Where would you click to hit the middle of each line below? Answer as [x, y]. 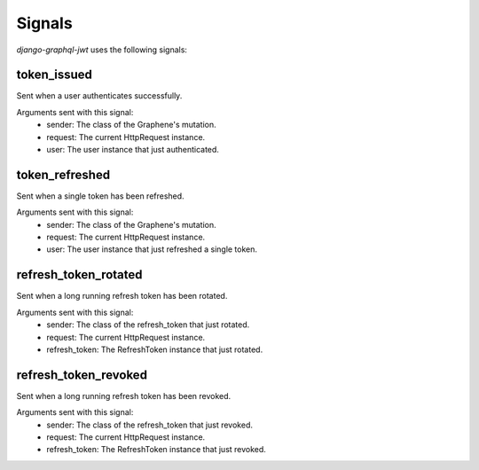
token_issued [55, 75]
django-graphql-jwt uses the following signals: [102, 50]
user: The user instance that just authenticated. [133, 150]
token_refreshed [63, 174]
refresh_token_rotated [79, 275]
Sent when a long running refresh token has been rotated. [122, 296]
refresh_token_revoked [82, 375]
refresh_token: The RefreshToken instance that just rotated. [155, 349]
